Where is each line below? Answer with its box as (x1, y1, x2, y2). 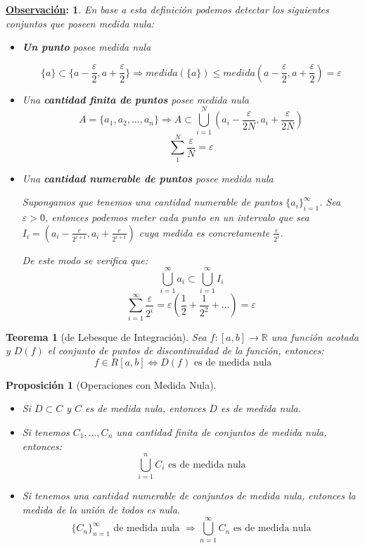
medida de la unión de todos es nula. (22, 502, 181, 516)
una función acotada (271, 329, 359, 344)
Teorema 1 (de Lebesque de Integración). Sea (6, 329, 207, 344)
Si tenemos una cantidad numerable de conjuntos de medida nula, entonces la (22, 488, 356, 503)
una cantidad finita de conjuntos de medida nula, (116, 425, 327, 440)
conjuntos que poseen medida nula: (6, 15, 155, 30)
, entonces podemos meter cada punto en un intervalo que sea (44, 210, 309, 225)
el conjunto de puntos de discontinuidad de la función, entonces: (47, 343, 324, 358)
